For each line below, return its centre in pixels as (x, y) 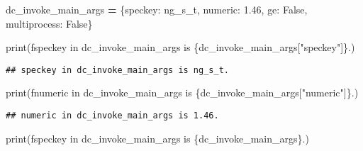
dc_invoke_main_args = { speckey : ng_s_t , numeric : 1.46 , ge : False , (157, 9)
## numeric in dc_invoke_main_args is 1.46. (112, 116)
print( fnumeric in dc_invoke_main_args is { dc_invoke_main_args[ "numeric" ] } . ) (182, 93)
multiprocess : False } (49, 23)
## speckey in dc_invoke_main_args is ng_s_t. (117, 70)
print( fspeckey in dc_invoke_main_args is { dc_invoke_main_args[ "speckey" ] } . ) (180, 47)
